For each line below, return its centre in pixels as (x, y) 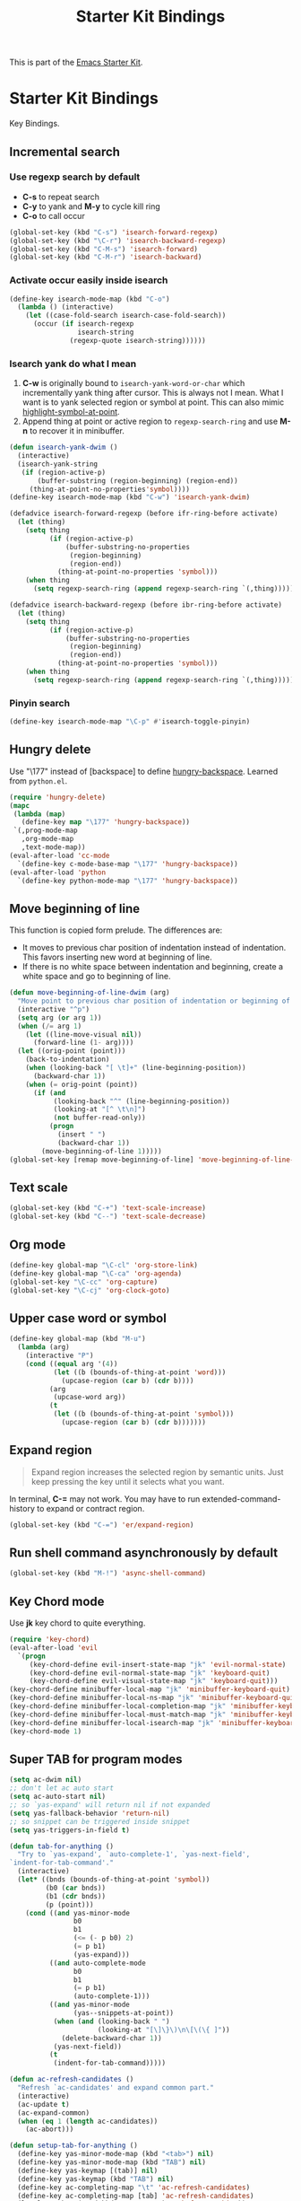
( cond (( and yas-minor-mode (77, 1913)
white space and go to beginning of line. (97, 977)
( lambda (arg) (43, 1347)
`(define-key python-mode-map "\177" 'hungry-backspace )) (128, 881)
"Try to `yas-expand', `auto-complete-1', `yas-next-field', (134, 1855)
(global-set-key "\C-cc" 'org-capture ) (84, 1282)
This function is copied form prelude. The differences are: (116, 930)
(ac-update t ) (43, 2104)
